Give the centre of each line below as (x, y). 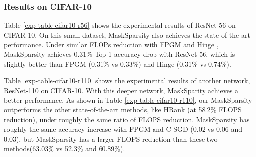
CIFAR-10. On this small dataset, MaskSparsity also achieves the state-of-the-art (127, 34)
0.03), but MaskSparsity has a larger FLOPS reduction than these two (111, 138)
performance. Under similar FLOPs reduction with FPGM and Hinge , (111, 44)
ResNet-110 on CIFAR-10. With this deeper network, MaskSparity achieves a (121, 90)
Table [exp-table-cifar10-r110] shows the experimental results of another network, (127, 80)
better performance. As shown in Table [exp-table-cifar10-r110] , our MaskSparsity (128, 100)
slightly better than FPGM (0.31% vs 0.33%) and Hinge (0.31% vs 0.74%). (118, 64)
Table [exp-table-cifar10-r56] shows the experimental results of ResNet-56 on (120, 25)
